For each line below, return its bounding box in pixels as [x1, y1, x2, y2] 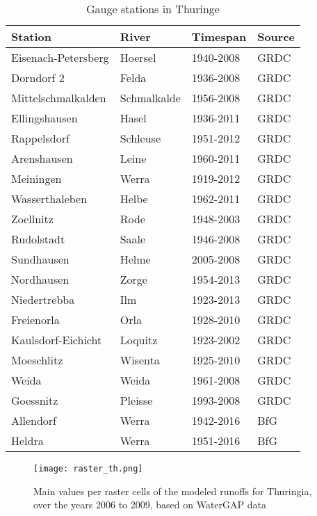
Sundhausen [11, 251, 70, 267]
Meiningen [11, 170, 62, 186]
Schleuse [120, 130, 161, 146]
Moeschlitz [11, 352, 63, 368]
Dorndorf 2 [11, 70, 65, 86]
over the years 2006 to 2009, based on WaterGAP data [33, 497, 266, 512]
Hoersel [120, 49, 156, 65]
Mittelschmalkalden [11, 90, 106, 106]
